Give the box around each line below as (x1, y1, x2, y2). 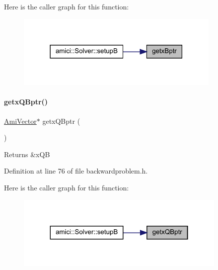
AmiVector (4, 115, 37, 126)
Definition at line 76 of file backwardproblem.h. (4, 166, 148, 176)
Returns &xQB (4, 149, 50, 159)
